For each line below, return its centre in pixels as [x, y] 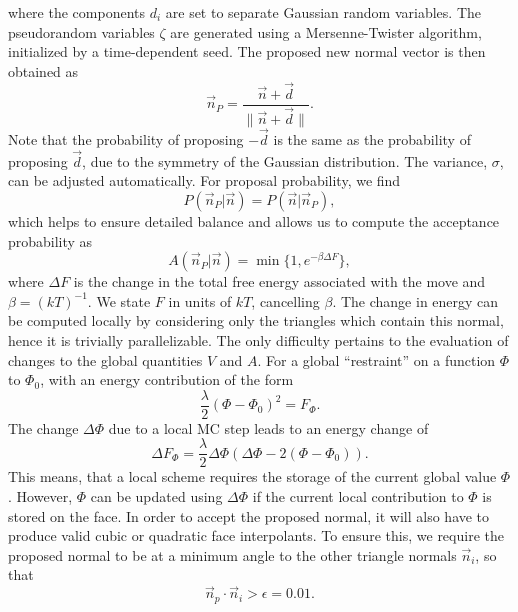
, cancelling [285, 300]
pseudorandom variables [81, 31]
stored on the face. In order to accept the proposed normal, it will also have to [249, 515]
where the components [76, 12]
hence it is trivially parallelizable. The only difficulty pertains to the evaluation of [258, 339]
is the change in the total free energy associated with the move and [279, 281]
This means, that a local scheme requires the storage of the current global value [252, 476]
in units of [200, 300]
